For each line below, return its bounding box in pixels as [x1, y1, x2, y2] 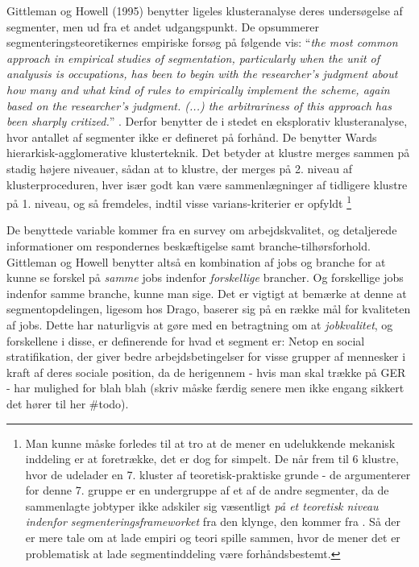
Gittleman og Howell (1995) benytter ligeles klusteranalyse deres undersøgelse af [6, 2, 403, 19]
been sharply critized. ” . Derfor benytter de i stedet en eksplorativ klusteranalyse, [6, 113, 408, 130]
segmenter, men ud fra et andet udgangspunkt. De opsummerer [6, 18, 319, 35]
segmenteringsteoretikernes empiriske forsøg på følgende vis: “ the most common [6, 34, 398, 51]
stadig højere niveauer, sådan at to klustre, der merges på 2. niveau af [6, 159, 353, 176]
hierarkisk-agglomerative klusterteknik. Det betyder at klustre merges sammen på [6, 144, 410, 161]
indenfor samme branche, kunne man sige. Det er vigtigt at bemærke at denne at [6, 284, 407, 301]
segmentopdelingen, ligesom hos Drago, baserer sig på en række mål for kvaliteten [6, 300, 411, 317]
